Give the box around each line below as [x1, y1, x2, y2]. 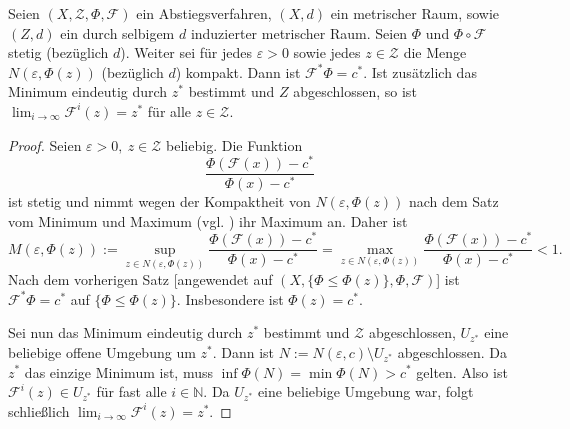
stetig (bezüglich [8, 42, 109, 63]
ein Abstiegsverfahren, [136, 3, 272, 23]
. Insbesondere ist [176, 288, 284, 309]
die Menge [403, 42, 467, 63]
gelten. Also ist [416, 361, 508, 382]
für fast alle [96, 381, 167, 402]
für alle [147, 100, 192, 121]
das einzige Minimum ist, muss [24, 361, 213, 382]
